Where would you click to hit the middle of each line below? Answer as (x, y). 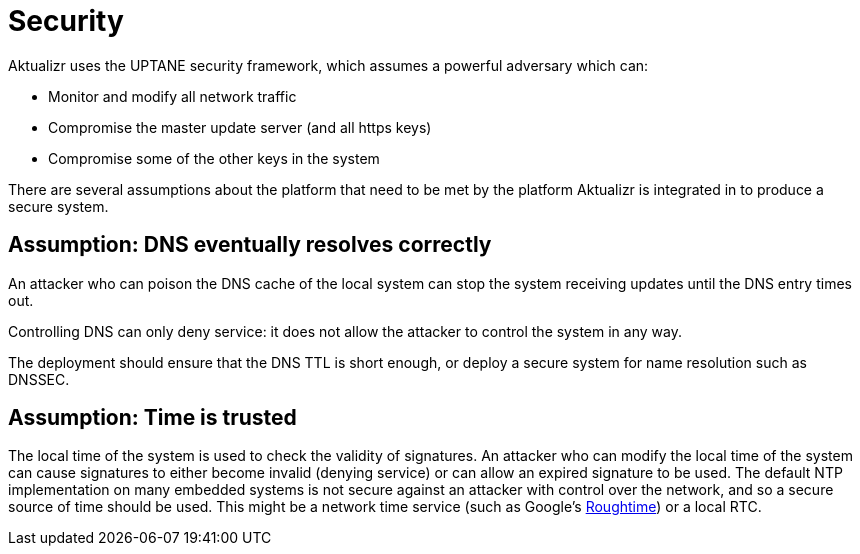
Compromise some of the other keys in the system (214, 158)
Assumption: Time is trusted (152, 418)
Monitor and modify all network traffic (172, 96)
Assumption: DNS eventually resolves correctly (250, 245)
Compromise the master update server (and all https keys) (240, 127)
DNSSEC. (39, 379)
